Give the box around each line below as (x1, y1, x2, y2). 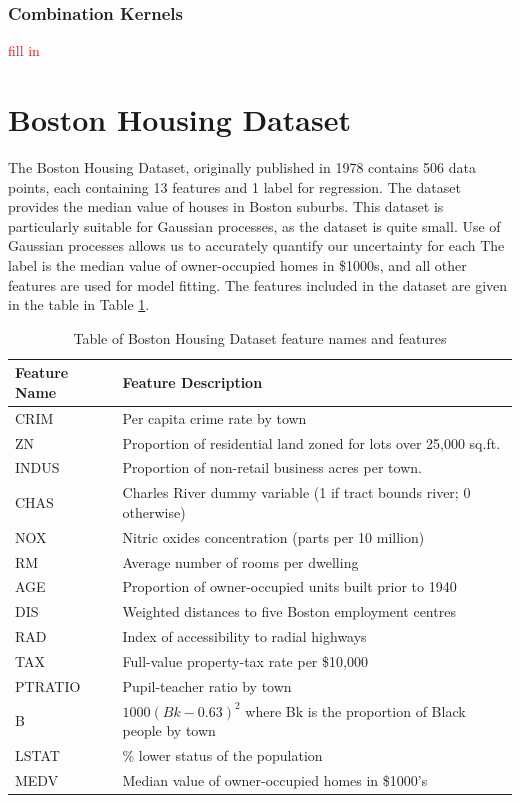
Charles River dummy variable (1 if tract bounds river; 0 (122, 482, 471, 503)
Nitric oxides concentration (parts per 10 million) (122, 526, 425, 547)
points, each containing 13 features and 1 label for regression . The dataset (8, 176, 461, 197)
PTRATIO (15, 675, 81, 696)
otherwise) (122, 501, 186, 522)
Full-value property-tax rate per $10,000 (122, 650, 368, 671)
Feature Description (122, 372, 263, 393)
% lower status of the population (122, 745, 323, 766)
